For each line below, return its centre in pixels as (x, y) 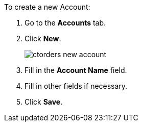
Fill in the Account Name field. (76, 70)
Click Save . (44, 102)
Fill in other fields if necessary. (76, 86)
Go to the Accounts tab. (65, 23)
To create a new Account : (47, 7)
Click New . (43, 39)
